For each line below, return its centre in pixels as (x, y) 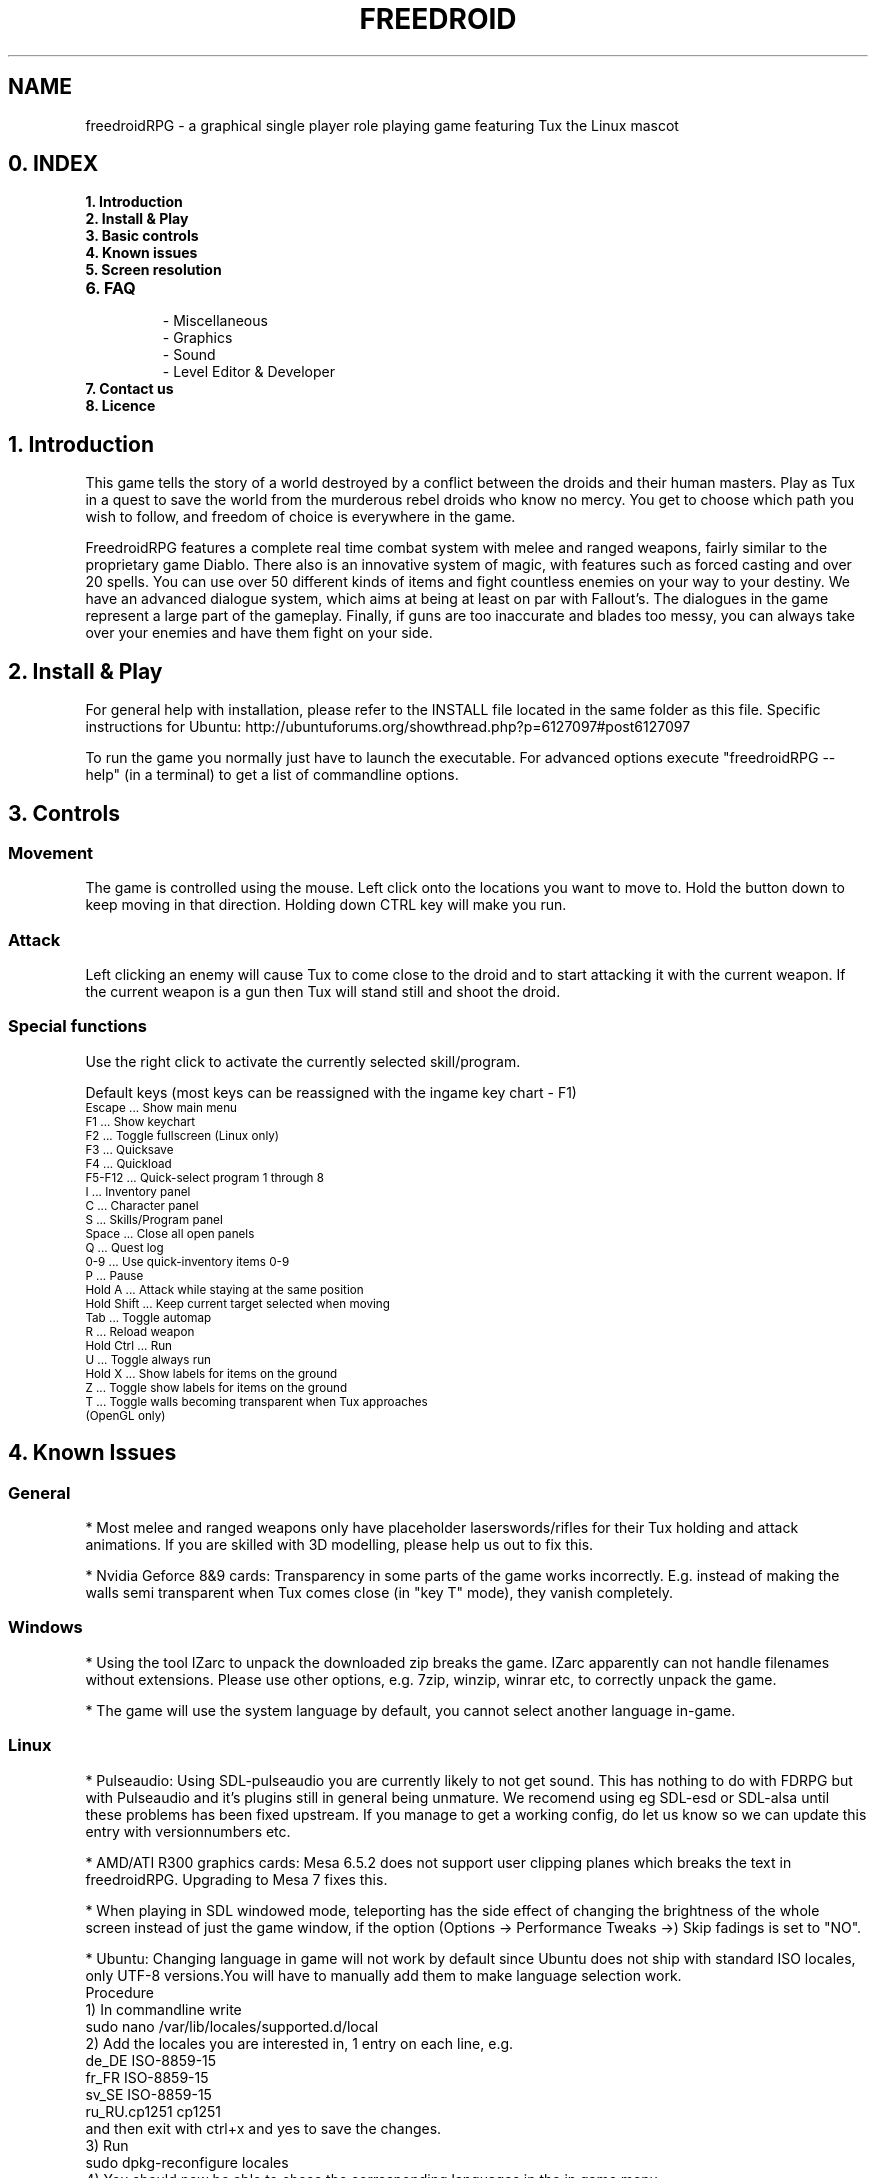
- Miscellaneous (215, 321)
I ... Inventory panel (138, 1191)
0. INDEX (53, 164)
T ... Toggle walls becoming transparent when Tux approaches (256, 1401)
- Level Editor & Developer (248, 372)
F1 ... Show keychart (140, 1121)
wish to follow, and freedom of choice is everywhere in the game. (300, 517)
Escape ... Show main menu (161, 1107)
